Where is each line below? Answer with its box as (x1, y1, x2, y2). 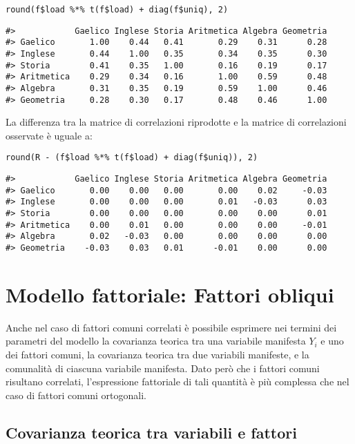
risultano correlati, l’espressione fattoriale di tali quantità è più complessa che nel (6, 374, 349, 389)
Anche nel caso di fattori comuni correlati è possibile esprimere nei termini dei (6, 320, 337, 334)
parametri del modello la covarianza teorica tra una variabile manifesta (6, 334, 306, 348)
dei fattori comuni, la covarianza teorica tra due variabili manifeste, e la (6, 347, 309, 361)
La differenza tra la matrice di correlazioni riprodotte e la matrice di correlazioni (6, 115, 347, 129)
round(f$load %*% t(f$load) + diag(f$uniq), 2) (6, 5, 229, 15)
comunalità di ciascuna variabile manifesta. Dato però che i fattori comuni (6, 360, 320, 375)
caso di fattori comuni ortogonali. (6, 387, 146, 402)
